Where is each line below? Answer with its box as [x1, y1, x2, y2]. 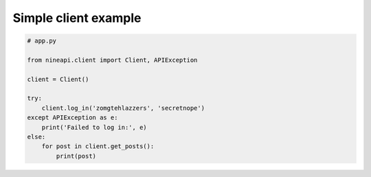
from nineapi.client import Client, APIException [27, 56, 198, 64]
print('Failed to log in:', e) [41, 123, 147, 131]
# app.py [27, 37, 57, 45]
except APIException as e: [27, 114, 118, 121]
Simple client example [12, 10, 142, 25]
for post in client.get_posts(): [41, 143, 155, 150]
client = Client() [27, 75, 89, 83]
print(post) [56, 152, 96, 160]
